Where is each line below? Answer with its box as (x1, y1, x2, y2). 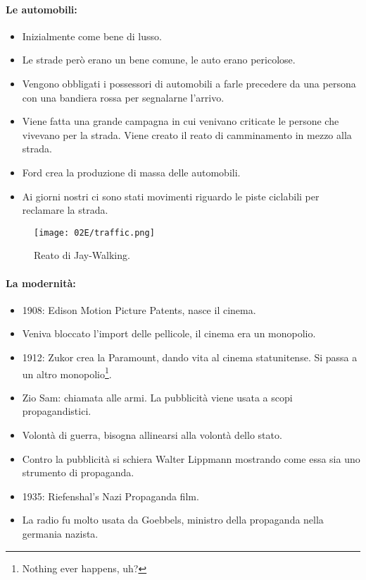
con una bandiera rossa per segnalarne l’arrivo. (22, 90, 225, 104)
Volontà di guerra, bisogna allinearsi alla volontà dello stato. (22, 428, 282, 442)
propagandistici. (22, 404, 91, 418)
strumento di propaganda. (22, 465, 134, 480)
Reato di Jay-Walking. (34, 248, 130, 262)
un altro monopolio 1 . (22, 364, 112, 381)
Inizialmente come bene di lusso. (22, 28, 162, 43)
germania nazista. (22, 526, 99, 540)
